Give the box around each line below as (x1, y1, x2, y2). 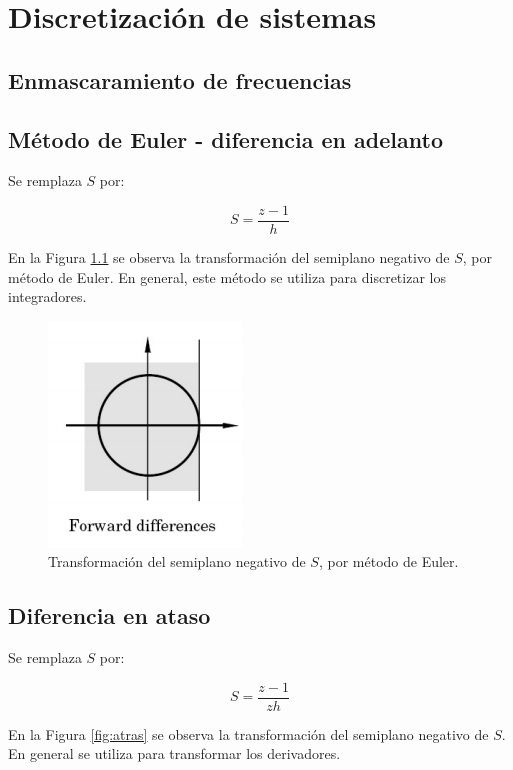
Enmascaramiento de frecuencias (8, 64, 352, 95)
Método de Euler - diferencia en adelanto (8, 123, 443, 154)
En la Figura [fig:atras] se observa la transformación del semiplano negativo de (8, 723, 489, 744)
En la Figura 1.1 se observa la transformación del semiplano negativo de (8, 247, 450, 268)
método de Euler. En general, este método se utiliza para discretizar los (8, 266, 446, 287)
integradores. (8, 286, 87, 307)
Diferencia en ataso (8, 600, 211, 631)
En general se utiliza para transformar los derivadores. (8, 743, 341, 764)
